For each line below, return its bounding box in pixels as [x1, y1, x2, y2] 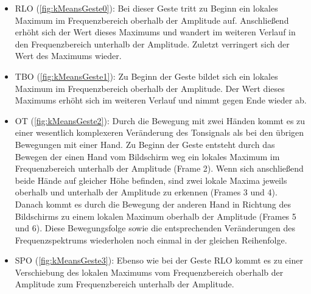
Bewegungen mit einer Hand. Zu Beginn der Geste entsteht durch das [15, 138, 275, 150]
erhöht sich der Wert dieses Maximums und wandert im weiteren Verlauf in [15, 26, 296, 38]
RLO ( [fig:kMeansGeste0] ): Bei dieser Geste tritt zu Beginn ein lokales [15, 2, 278, 14]
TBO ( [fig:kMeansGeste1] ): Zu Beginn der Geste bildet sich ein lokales [15, 69, 278, 82]
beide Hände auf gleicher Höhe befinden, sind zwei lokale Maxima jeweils [15, 173, 287, 186]
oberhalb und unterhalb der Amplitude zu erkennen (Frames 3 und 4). [15, 186, 278, 198]
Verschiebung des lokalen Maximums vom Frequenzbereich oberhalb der [15, 265, 284, 278]
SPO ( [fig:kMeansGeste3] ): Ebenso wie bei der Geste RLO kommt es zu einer [15, 254, 303, 267]
